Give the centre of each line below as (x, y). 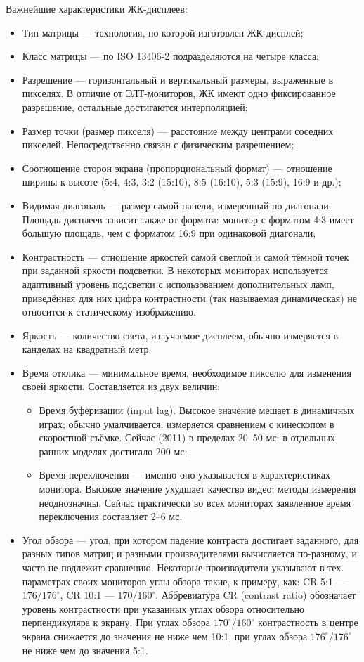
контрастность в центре (308, 622)
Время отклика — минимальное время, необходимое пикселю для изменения (187, 372)
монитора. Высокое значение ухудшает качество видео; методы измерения (197, 489)
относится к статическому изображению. (109, 312)
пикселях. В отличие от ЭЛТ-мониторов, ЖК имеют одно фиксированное (179, 93)
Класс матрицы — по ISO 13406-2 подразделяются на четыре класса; (170, 56)
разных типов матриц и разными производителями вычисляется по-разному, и (189, 553)
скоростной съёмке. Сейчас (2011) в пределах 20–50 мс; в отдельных (187, 437)
